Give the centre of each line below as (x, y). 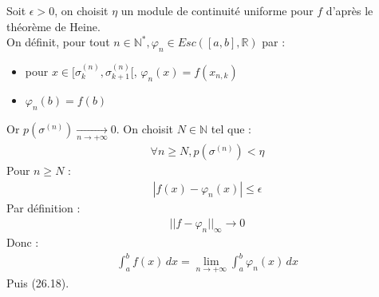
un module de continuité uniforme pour (217, 10)
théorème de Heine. (53, 26)
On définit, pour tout (58, 42)
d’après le (349, 10)
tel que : (231, 128)
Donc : (23, 242)
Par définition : (43, 207)
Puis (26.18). (38, 283)
